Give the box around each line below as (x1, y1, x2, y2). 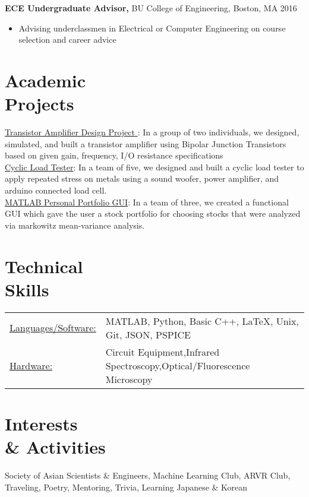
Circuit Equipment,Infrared (105, 344, 220, 359)
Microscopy (105, 372, 153, 386)
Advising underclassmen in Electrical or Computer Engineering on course (18, 21, 286, 34)
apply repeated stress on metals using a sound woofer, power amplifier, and (5, 172, 279, 185)
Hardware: (10, 358, 53, 372)
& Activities (5, 435, 106, 459)
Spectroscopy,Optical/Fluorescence (105, 358, 250, 372)
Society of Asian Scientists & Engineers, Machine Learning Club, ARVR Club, (5, 469, 291, 482)
